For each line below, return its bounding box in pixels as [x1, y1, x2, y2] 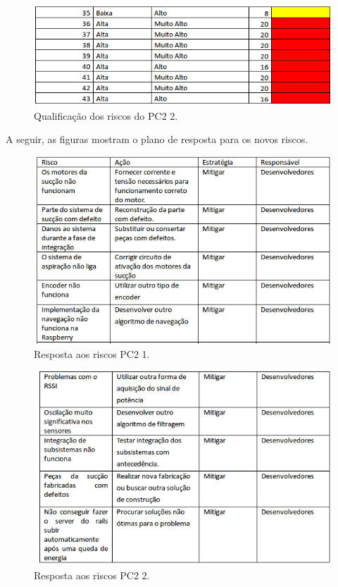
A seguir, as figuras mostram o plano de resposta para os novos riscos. [6, 132, 308, 147]
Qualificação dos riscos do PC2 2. [34, 108, 178, 123]
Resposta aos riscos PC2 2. [34, 568, 150, 583]
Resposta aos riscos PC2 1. [34, 346, 150, 361]
